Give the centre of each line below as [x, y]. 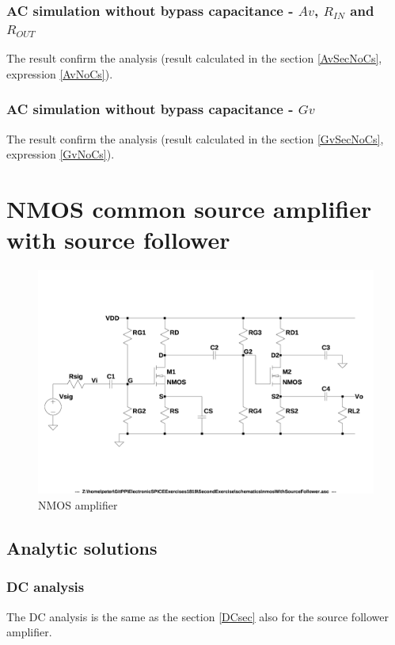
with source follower [118, 240]
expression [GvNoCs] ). [61, 154]
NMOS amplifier [78, 505]
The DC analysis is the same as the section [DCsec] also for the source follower [197, 616]
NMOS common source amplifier [189, 208]
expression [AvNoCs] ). [60, 73]
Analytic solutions [82, 548]
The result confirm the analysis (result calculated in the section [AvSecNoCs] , [194, 58]
